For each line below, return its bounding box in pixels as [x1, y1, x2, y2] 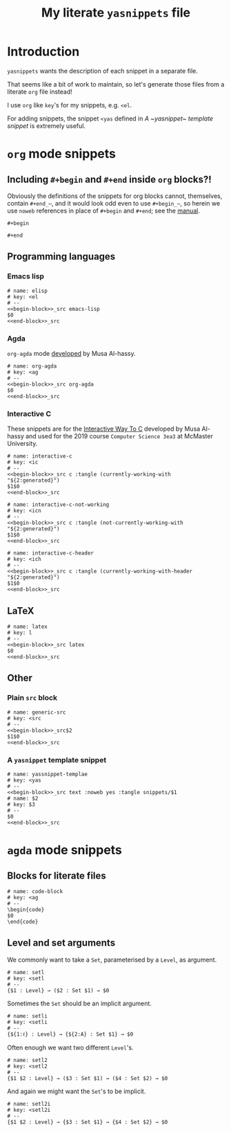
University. [7, 440, 38, 448]
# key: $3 [7, 801, 36, 808]
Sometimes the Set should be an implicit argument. [7, 999, 152, 1007]
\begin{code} [7, 906, 45, 913]
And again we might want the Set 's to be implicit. [7, 1087, 146, 1095]
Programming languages [7, 251, 116, 262]
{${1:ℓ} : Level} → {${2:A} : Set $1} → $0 [7, 1030, 134, 1038]
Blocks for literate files [7, 870, 107, 881]
